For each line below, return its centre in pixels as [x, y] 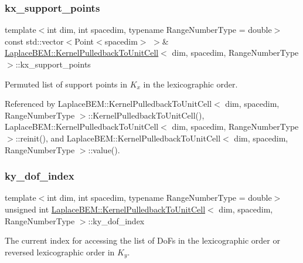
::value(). [104, 149]
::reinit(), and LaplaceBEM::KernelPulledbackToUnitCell [118, 138]
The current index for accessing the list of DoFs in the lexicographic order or [142, 240]
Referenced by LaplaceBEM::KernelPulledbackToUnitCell [108, 104]
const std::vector [34, 41]
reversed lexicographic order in [60, 252]
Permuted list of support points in [66, 84]
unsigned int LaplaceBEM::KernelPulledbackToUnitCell [105, 209]
